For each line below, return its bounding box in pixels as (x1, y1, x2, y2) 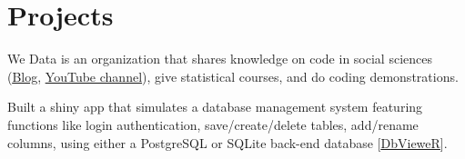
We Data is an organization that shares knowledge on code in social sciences (7, 49, 432, 68)
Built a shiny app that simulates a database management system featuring (7, 97, 423, 116)
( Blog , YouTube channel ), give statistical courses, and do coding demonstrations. (7, 66, 459, 85)
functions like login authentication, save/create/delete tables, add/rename (7, 114, 419, 134)
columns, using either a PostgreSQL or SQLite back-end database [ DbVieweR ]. (7, 133, 448, 152)
